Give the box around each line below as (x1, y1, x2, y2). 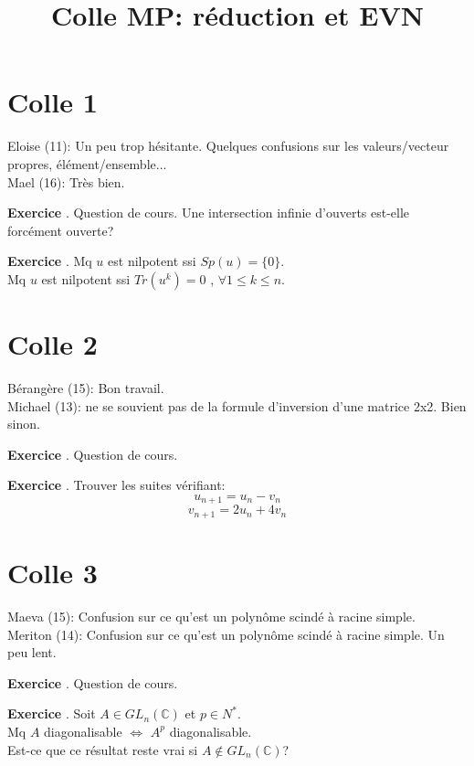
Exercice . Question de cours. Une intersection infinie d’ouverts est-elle (7, 203, 410, 222)
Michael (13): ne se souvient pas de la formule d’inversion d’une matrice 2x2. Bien (7, 396, 467, 415)
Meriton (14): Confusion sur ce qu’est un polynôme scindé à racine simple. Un (7, 624, 445, 644)
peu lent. (7, 643, 57, 662)
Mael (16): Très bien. (7, 172, 125, 191)
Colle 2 (7, 325, 98, 363)
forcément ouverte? (7, 220, 114, 239)
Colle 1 (7, 83, 98, 121)
